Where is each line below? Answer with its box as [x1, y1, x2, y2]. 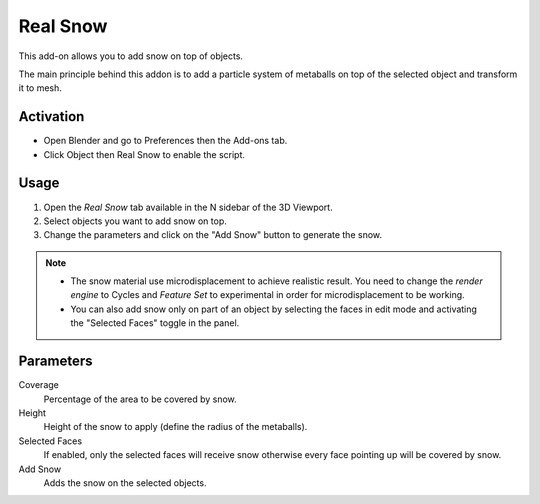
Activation [18, 108, 85, 125]
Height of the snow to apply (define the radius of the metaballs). [43, 421, 308, 433]
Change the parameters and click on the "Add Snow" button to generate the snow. [43, 229, 383, 241]
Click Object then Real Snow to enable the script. [43, 148, 245, 160]
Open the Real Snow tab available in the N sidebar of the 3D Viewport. [43, 201, 334, 213]
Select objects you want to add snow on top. [43, 215, 227, 227]
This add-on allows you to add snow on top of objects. [18, 50, 244, 62]
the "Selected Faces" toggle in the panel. [70, 317, 240, 329]
